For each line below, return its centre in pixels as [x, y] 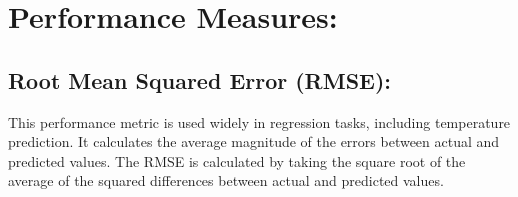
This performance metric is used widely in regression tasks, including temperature [259, 121]
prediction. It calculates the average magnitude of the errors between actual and [254, 141]
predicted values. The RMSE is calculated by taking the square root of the [237, 160]
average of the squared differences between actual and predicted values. [226, 180]
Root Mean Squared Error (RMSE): [200, 79]
